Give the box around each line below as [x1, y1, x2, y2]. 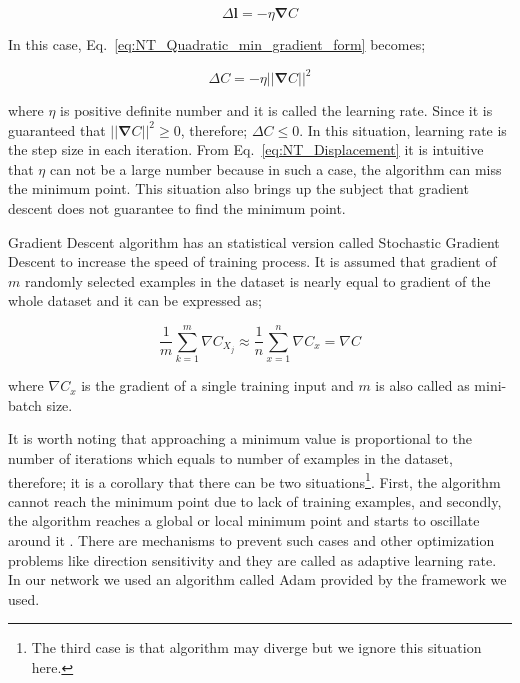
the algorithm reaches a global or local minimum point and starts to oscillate [8, 510, 480, 531]
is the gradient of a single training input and [81, 375, 354, 396]
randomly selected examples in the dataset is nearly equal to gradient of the [24, 270, 491, 291]
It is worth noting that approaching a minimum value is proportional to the [8, 428, 472, 449]
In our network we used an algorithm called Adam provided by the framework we [8, 569, 507, 590]
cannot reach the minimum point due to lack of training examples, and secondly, [8, 490, 502, 511]
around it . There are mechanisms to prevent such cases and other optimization [8, 529, 495, 550]
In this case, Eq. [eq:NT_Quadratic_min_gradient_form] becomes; [8, 34, 426, 54]
